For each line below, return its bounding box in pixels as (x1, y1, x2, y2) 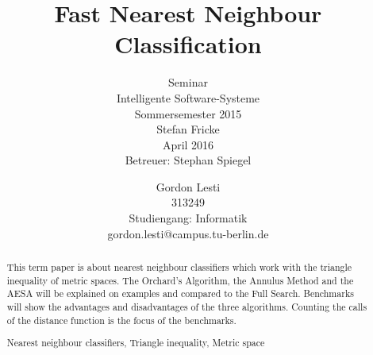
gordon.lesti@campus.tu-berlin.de (107, 225, 269, 241)
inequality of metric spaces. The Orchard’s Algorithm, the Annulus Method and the (6, 273, 354, 287)
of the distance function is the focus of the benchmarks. (6, 313, 236, 326)
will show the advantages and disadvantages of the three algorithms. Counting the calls (6, 300, 367, 314)
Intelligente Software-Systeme (116, 89, 260, 106)
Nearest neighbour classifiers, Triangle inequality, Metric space (6, 336, 265, 349)
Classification (114, 28, 262, 60)
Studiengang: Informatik (129, 210, 248, 226)
